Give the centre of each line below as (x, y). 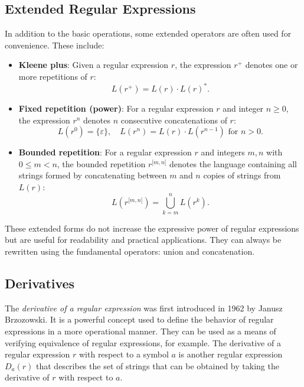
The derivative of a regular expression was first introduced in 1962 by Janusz (144, 308)
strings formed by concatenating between (93, 175)
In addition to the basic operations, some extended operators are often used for (148, 33)
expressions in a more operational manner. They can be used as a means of (140, 331)
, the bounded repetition (101, 163)
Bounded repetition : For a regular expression (105, 152)
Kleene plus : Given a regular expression (94, 65)
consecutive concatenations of (174, 120)
